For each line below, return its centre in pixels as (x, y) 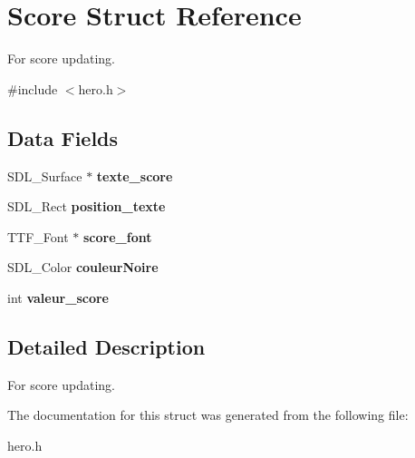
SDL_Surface (45, 175)
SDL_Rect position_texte (87, 206)
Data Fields (63, 137)
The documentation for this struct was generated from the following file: (208, 415)
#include (33, 88)
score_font (118, 236)
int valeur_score (58, 297)
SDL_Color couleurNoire (83, 267)
